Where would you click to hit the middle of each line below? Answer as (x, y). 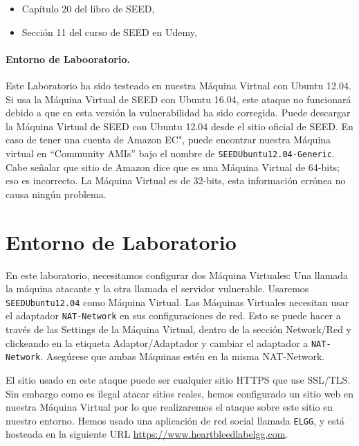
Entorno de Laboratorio (121, 241)
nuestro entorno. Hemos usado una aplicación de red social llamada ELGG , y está (175, 420)
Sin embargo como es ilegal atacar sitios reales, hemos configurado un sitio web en (180, 393)
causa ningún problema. (56, 194)
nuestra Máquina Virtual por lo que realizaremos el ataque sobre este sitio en (169, 407)
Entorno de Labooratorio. (68, 59)
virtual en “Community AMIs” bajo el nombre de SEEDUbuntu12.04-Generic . (170, 153)
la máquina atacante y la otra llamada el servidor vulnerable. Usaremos (157, 288)
